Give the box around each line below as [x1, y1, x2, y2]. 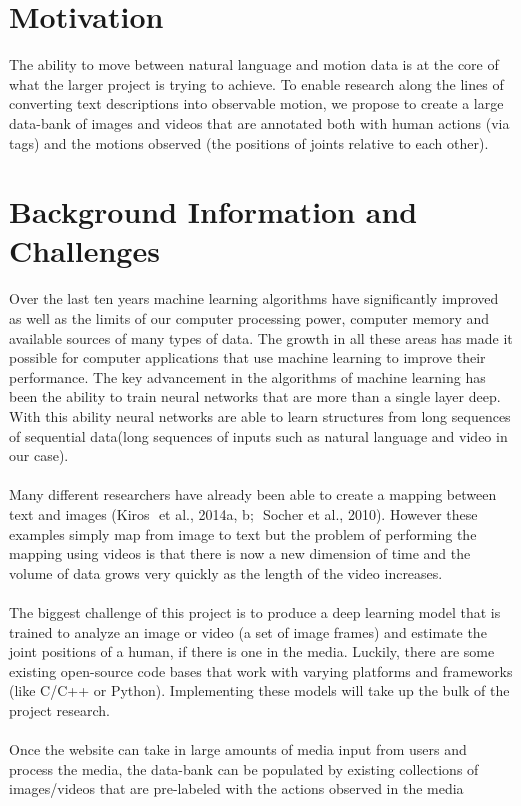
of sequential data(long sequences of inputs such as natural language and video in [9, 425, 508, 446]
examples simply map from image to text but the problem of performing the [9, 523, 477, 544]
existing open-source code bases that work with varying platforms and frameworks [9, 660, 513, 681]
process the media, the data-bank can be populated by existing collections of [9, 758, 479, 779]
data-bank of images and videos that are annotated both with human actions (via [9, 112, 510, 133]
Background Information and [9, 191, 418, 232]
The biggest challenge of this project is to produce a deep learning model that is [9, 601, 501, 622]
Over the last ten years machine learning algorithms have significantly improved [9, 288, 499, 309]
